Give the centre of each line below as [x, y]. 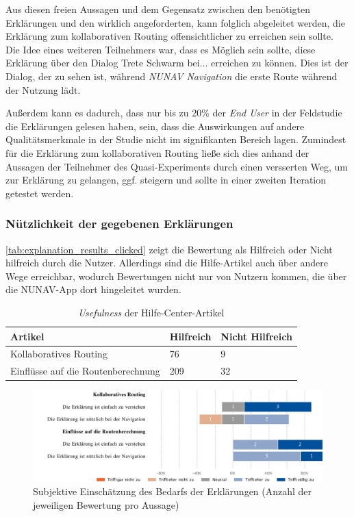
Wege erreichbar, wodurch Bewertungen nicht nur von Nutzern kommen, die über [176, 276]
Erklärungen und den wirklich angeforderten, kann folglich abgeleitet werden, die [175, 22]
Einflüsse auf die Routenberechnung [85, 371]
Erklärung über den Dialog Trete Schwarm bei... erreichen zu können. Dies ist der [177, 63]
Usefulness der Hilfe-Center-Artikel [151, 312]
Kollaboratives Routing [59, 354]
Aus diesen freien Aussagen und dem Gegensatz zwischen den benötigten [158, 9]
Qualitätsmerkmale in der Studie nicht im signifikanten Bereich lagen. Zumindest [176, 139]
